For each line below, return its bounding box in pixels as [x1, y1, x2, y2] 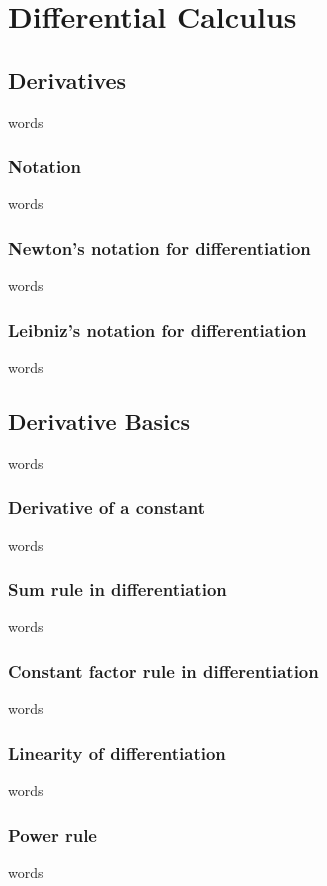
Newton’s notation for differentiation [8, 235, 311, 260]
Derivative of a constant [8, 495, 206, 520]
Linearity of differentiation [8, 740, 226, 765]
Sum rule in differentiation [8, 577, 227, 602]
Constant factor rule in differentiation [8, 658, 319, 683]
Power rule [8, 822, 97, 847]
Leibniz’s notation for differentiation [8, 317, 307, 342]
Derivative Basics [8, 406, 191, 436]
